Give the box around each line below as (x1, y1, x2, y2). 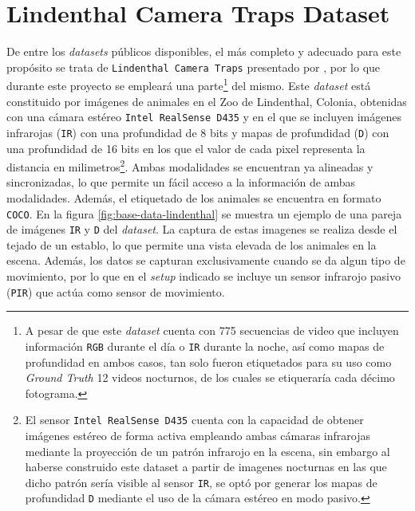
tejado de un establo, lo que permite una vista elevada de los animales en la (6, 236, 377, 253)
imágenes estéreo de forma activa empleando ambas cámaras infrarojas (25, 427, 370, 443)
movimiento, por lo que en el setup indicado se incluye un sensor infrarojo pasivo (6, 268, 401, 285)
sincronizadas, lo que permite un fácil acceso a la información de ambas (6, 174, 356, 191)
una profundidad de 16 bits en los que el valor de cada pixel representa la (6, 140, 366, 156)
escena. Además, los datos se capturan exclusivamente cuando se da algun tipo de (6, 252, 405, 269)
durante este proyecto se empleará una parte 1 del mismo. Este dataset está (6, 75, 371, 94)
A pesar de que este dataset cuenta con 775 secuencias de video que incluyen (25, 322, 399, 339)
